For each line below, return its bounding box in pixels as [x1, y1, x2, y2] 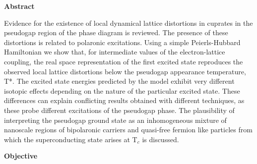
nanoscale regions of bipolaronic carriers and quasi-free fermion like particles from [4, 124, 253, 135]
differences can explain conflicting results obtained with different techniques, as [4, 95, 245, 106]
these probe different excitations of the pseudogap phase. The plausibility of [4, 105, 235, 115]
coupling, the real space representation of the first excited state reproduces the [4, 56, 243, 66]
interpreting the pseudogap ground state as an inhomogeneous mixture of [4, 114, 227, 125]
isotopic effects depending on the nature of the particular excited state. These [4, 85, 240, 96]
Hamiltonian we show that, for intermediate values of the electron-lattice [4, 47, 225, 57]
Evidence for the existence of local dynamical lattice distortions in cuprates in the [4, 17, 253, 28]
